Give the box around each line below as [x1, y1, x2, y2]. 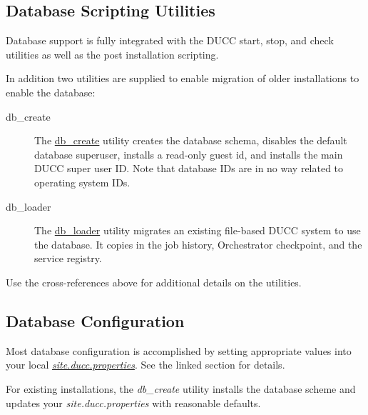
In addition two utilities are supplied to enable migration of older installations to [6, 71, 359, 86]
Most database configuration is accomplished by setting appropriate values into [6, 343, 352, 358]
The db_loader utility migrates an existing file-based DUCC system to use [34, 223, 361, 238]
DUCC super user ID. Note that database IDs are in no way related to [34, 161, 344, 176]
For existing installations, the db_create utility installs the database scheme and [6, 381, 356, 396]
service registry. [34, 251, 102, 266]
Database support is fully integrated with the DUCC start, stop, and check [6, 33, 334, 48]
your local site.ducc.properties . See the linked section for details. [6, 357, 285, 372]
